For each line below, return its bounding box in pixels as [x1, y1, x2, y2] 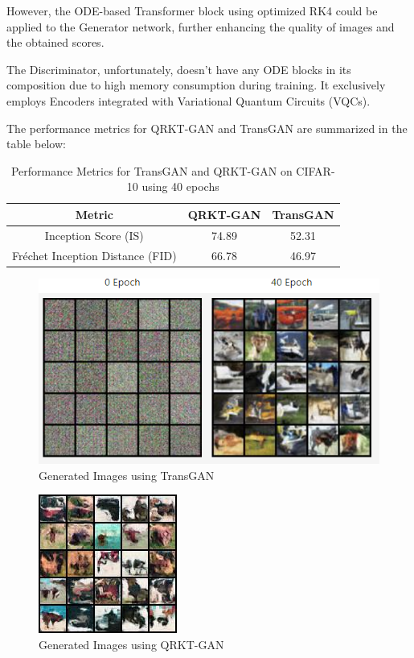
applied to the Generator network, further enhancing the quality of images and [6, 18, 395, 35]
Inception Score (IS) [44, 226, 144, 243]
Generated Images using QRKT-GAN [39, 635, 224, 652]
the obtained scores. [6, 34, 105, 51]
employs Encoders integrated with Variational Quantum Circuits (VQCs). [6, 92, 371, 109]
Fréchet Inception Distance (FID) [12, 246, 177, 263]
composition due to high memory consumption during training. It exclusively [6, 77, 386, 93]
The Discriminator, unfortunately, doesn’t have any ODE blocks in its [6, 60, 351, 77]
